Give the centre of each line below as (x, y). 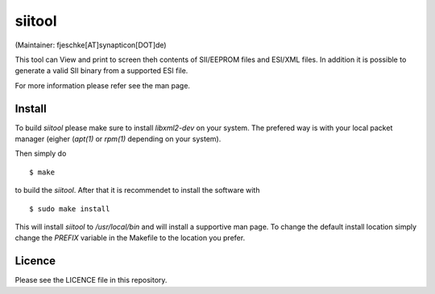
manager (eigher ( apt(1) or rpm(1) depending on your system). (118, 139)
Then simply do (41, 153)
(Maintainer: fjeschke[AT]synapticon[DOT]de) (91, 45)
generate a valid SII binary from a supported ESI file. (101, 71)
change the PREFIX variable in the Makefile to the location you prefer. (130, 238)
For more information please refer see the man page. (103, 85)
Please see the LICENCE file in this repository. (91, 280)
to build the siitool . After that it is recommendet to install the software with (137, 190)
